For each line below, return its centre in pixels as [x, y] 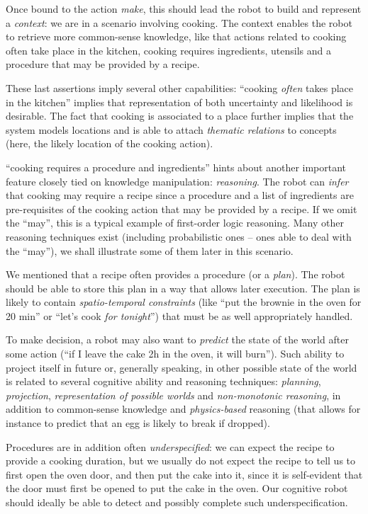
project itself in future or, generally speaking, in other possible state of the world [182, 367]
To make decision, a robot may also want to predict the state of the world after [177, 339]
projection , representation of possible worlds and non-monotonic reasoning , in [173, 395]
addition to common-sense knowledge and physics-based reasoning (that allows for [183, 409]
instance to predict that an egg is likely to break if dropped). [138, 423]
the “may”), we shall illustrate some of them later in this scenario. [150, 250]
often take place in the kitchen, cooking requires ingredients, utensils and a [168, 50]
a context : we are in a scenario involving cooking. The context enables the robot [179, 22]
